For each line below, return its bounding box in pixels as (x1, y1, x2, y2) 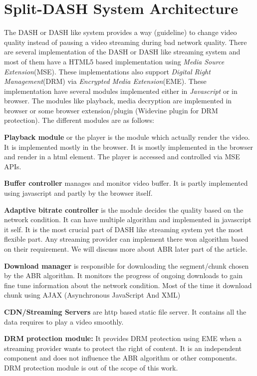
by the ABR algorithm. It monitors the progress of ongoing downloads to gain (4, 270, 243, 281)
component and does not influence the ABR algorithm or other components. (4, 353, 237, 363)
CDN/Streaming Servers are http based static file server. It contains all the (4, 306, 247, 317)
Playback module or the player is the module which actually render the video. (4, 132, 250, 142)
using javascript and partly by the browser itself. (4, 188, 153, 198)
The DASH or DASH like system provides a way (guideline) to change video (4, 27, 237, 37)
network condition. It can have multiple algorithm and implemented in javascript (4, 214, 252, 225)
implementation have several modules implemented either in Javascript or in (4, 85, 238, 96)
